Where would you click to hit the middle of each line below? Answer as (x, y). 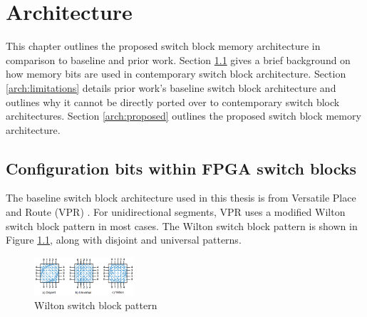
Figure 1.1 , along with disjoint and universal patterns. (124, 240)
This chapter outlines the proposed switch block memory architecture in (163, 46)
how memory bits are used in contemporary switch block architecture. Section (176, 74)
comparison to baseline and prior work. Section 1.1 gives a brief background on (178, 59)
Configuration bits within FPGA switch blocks (181, 168)
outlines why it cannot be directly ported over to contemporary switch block (173, 102)
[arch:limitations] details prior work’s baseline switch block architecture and (171, 87)
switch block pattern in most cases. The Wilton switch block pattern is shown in (182, 225)
